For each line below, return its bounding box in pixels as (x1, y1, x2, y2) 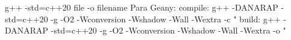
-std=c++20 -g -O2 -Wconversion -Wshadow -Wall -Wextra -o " (51, 24, 286, 36)
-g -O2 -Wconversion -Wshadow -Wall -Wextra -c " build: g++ (51, 12, 281, 25)
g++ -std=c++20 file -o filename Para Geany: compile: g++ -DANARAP (5, 1, 278, 13)
